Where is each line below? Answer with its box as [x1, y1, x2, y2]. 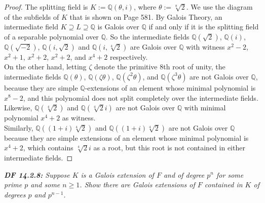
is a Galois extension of [81, 169, 154, 180]
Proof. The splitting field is [4, 2, 88, 12]
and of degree [163, 169, 205, 180]
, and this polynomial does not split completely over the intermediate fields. [23, 92, 258, 103]
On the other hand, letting [4, 61, 87, 72]
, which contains [23, 142, 73, 153]
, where [133, 2, 157, 12]
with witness [186, 41, 225, 52]
